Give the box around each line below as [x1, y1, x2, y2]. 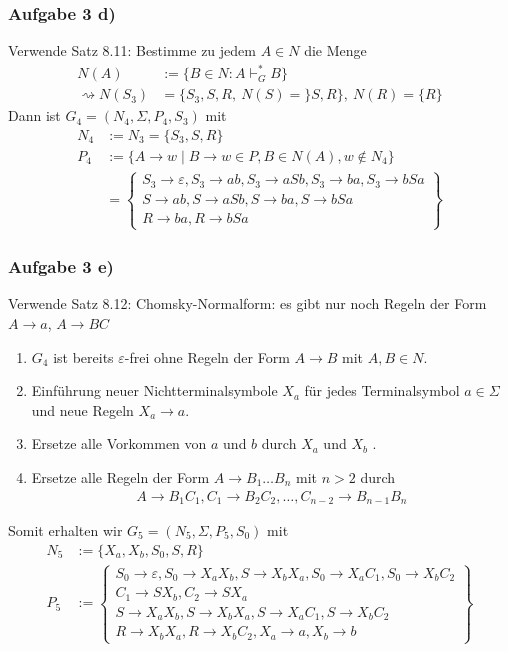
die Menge [304, 40, 367, 61]
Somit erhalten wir [8, 519, 123, 540]
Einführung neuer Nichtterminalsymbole [31, 380, 278, 401]
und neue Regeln [31, 399, 134, 420]
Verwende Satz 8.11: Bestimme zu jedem [8, 40, 256, 61]
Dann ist [8, 105, 61, 126]
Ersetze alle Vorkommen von [31, 433, 207, 454]
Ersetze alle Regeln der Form [31, 466, 210, 487]
